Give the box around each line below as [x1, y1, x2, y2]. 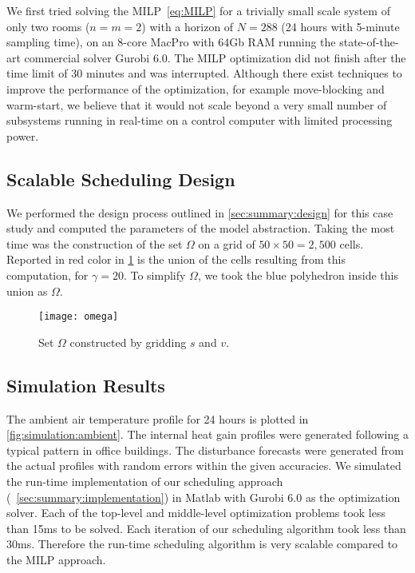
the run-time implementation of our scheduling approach [6, 472, 283, 489]
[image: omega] [38, 311, 119, 323]
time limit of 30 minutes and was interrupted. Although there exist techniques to [6, 65, 402, 82]
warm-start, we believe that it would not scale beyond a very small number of [6, 96, 387, 113]
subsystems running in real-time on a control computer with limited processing [6, 112, 393, 129]
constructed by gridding [69, 333, 187, 350]
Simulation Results [6, 372, 165, 397]
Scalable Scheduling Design [6, 166, 235, 191]
